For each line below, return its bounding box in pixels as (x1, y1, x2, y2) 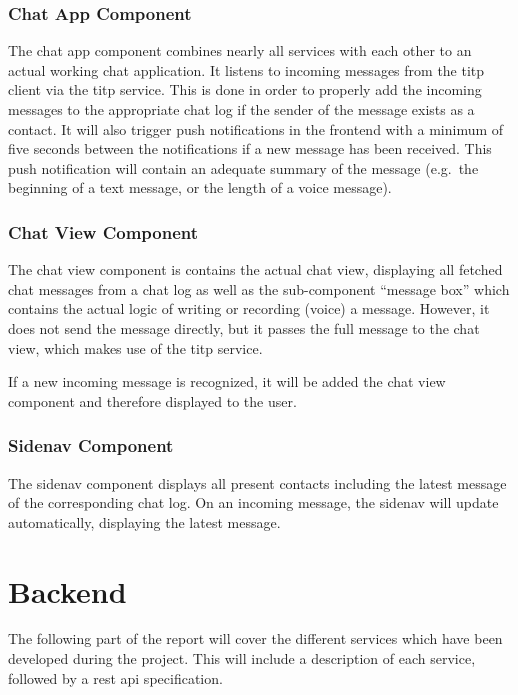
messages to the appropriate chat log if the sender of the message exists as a (8, 99, 475, 119)
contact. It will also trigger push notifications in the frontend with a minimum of (8, 118, 504, 139)
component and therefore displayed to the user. (8, 390, 297, 411)
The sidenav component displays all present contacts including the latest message (8, 472, 507, 493)
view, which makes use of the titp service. (8, 337, 263, 358)
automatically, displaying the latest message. (8, 511, 281, 532)
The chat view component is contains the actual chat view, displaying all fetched (8, 259, 503, 280)
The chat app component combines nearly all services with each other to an (8, 40, 472, 61)
